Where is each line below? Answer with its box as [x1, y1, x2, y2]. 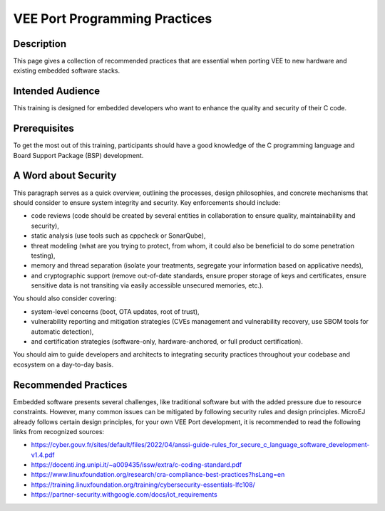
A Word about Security [13, 169, 117, 181]
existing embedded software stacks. [13, 66, 120, 75]
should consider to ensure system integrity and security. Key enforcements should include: [13, 198, 281, 206]
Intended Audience [13, 85, 101, 98]
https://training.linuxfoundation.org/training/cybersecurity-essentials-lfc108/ [31, 480, 256, 489]
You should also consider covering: [13, 294, 117, 302]
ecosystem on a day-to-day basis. [13, 360, 114, 369]
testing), [31, 251, 56, 260]
